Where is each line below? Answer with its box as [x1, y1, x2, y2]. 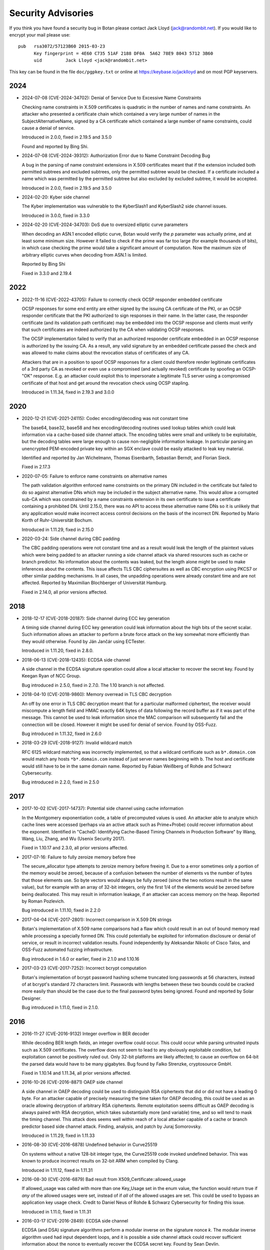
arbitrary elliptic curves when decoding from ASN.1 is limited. [21, 251, 147, 257]
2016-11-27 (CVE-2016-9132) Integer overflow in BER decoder [21, 1030, 149, 1036]
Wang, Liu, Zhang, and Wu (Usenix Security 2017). [21, 835, 126, 841]
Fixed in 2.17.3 [21, 464, 50, 470]
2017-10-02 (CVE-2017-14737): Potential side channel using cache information [21, 805, 183, 811]
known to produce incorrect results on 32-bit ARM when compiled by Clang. [21, 1158, 179, 1164]
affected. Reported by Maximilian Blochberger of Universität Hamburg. [21, 580, 167, 586]
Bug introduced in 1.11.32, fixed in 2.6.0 [21, 730, 102, 737]
